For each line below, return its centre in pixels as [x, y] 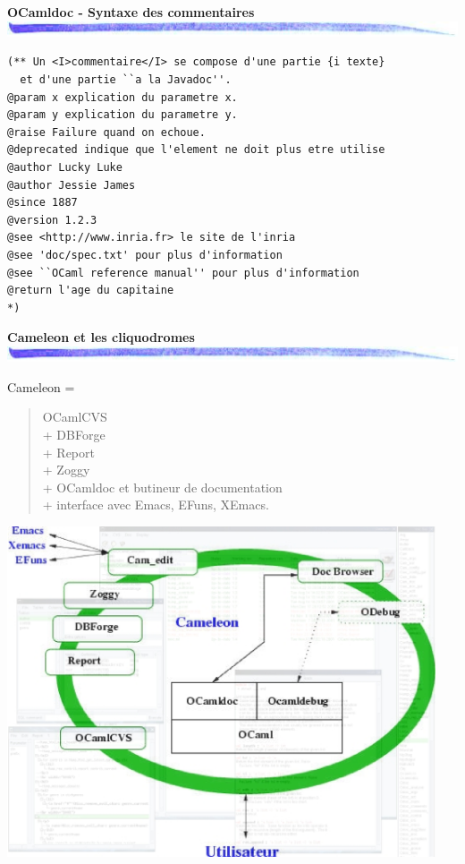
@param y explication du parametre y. [123, 115]
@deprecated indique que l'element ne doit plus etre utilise [196, 150]
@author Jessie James [72, 185]
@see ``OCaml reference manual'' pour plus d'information [183, 273]
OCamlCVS [75, 417]
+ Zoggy [66, 470]
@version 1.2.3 [52, 220]
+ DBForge [74, 434]
